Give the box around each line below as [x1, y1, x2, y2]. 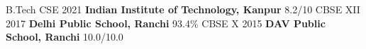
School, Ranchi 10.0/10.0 [6, 29, 123, 44]
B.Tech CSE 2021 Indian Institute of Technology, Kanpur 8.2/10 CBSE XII [6, 2, 360, 16]
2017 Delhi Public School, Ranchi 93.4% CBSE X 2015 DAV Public [6, 15, 326, 30]
